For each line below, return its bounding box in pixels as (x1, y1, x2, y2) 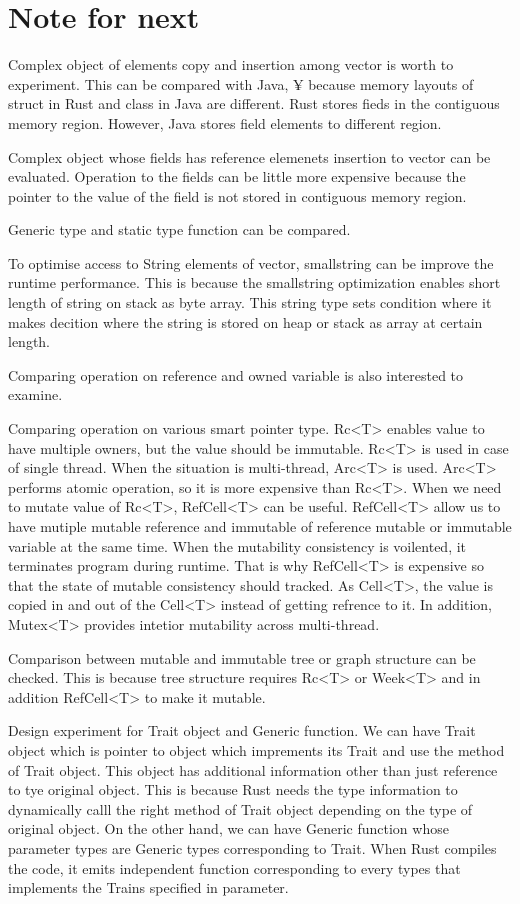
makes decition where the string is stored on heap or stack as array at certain (8, 311, 483, 332)
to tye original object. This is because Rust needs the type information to (8, 779, 458, 800)
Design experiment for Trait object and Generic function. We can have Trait (8, 720, 476, 741)
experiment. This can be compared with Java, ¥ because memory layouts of (8, 73, 474, 94)
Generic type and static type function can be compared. (8, 219, 351, 240)
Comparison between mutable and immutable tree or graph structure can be (8, 647, 476, 668)
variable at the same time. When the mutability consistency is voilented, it (8, 535, 467, 556)
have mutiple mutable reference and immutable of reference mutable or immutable (8, 516, 512, 536)
